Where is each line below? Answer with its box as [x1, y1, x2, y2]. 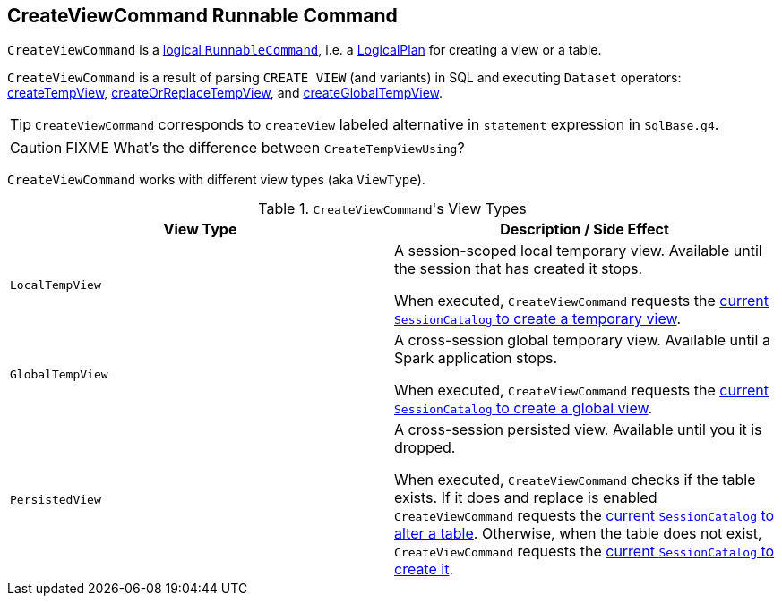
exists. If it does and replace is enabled [394, 488, 657, 507]
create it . [394, 560, 453, 579]
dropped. [394, 438, 456, 457]
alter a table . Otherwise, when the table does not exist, [394, 524, 762, 543]
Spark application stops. [394, 349, 557, 368]
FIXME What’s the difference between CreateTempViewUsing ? [65, 139, 465, 157]
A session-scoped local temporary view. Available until [394, 242, 762, 260]
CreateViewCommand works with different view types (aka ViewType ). [7, 172, 425, 188]
